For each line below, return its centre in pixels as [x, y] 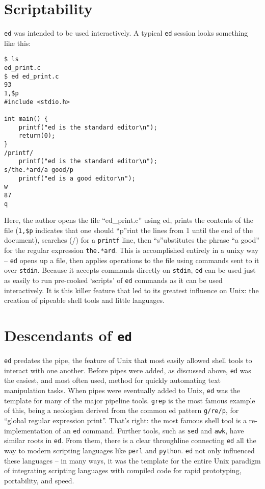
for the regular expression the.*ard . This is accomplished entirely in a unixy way [131, 250]
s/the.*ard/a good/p [39, 170]
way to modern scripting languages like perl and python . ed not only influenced [129, 450]
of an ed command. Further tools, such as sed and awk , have [149, 430]
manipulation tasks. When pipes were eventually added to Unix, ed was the [122, 390]
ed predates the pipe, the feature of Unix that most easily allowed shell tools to [128, 360]
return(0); [37, 136]
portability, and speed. [39, 480]
